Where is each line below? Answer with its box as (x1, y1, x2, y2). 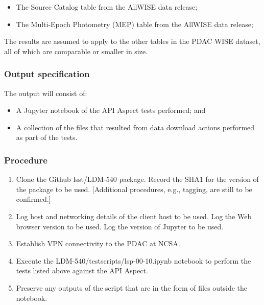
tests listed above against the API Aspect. (16, 265, 148, 276)
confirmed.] (16, 194, 51, 204)
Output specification (4, 67, 90, 80)
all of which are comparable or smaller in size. (4, 45, 148, 56)
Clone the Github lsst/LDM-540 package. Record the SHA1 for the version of (16, 174, 259, 184)
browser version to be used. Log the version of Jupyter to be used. (16, 221, 224, 231)
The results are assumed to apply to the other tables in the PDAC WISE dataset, (4, 36, 260, 46)
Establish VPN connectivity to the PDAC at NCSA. (16, 238, 180, 249)
